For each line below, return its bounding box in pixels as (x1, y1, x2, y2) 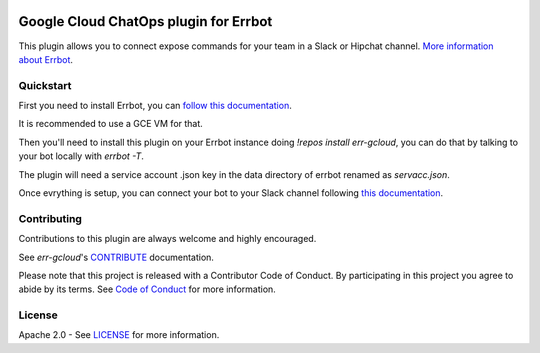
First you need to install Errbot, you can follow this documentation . (18, 100, 292, 112)
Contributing (18, 211, 82, 225)
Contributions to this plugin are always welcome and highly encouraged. (18, 233, 317, 245)
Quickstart (18, 78, 72, 92)
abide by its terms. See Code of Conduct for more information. (18, 283, 277, 295)
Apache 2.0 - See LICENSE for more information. (18, 329, 220, 341)
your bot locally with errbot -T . (18, 150, 145, 162)
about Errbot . (18, 53, 74, 65)
